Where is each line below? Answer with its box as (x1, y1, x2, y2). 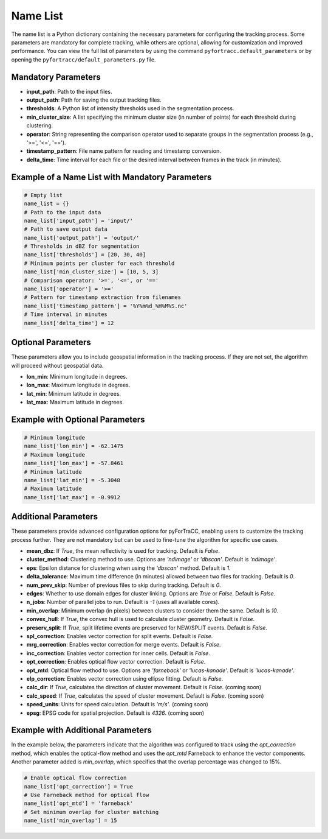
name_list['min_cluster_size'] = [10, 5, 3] (24, 269, 159, 275)
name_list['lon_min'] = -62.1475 (24, 443, 124, 450)
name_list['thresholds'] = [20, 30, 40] (24, 251, 146, 258)
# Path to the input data (24, 209, 101, 216)
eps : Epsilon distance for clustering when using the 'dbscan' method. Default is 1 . (26, 564, 231, 572)
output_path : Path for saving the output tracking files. (26, 96, 162, 104)
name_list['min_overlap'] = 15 (24, 817, 118, 824)
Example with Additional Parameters (11, 725, 152, 735)
